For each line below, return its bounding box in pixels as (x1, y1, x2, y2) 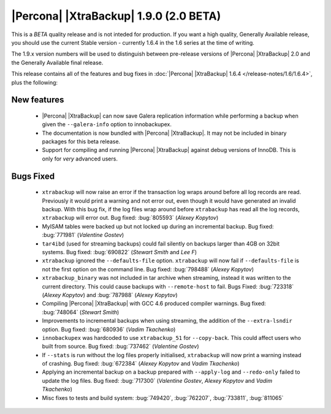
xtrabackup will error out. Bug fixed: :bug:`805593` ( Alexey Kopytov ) (42, 214, 219, 222)
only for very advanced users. (42, 155, 118, 162)
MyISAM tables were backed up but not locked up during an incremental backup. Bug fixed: (42, 222, 274, 230)
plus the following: (11, 78, 58, 86)
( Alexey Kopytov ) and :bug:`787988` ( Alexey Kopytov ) (42, 291, 178, 298)
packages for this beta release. (42, 138, 121, 145)
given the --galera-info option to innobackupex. (42, 121, 172, 128)
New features (11, 95, 64, 105)
